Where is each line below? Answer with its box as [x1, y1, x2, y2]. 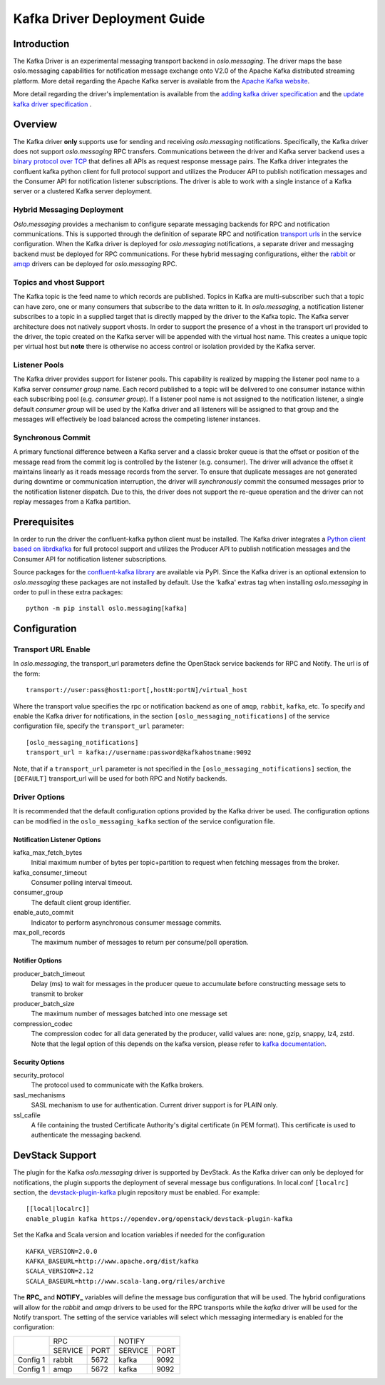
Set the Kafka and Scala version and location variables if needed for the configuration [13, 1231, 265, 1239]
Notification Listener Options [13, 835, 101, 843]
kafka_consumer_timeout [13, 868, 87, 877]
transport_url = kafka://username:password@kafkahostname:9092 [26, 749, 252, 756]
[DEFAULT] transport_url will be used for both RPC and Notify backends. [13, 774, 227, 783]
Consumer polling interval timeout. [31, 878, 133, 887]
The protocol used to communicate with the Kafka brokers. [31, 1081, 205, 1090]
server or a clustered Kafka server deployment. [13, 187, 153, 196]
